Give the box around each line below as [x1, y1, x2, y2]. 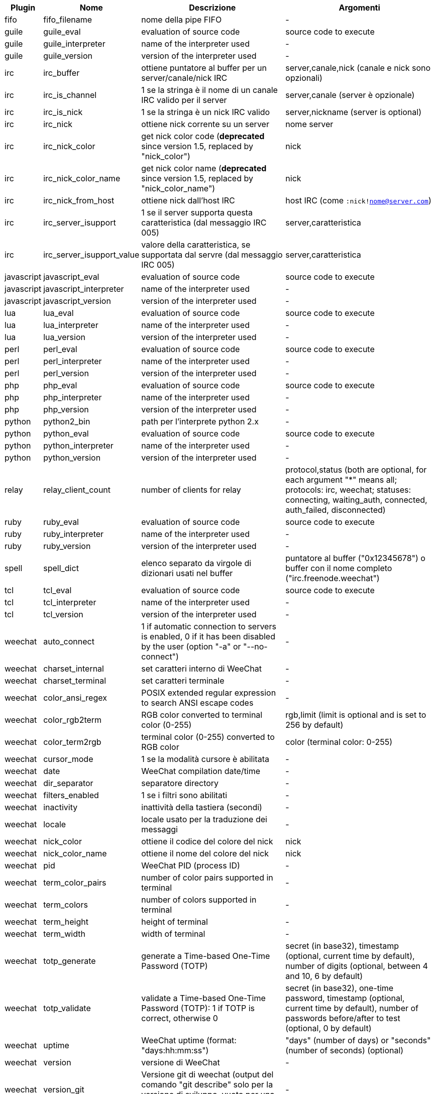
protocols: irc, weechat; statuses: [285, 485, 411, 495]
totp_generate [43, 956, 96, 966]
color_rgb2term [43, 715, 102, 725]
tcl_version [43, 609, 83, 619]
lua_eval [43, 308, 74, 318]
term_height [43, 917, 88, 927]
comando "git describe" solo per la [141, 1079, 273, 1089]
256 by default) [285, 720, 344, 730]
